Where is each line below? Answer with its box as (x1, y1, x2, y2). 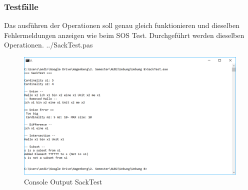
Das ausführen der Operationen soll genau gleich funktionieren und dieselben (4, 20, 239, 30)
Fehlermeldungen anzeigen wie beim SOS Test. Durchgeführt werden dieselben (4, 29, 244, 40)
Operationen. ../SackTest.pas (4, 39, 93, 50)
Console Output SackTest (24, 176, 102, 186)
